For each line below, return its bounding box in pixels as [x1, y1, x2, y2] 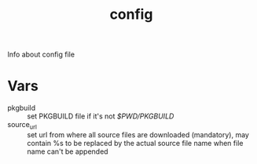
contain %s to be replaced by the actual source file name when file [27, 138, 244, 148]
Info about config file [7, 49, 75, 60]
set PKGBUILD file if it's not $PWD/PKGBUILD [27, 111, 174, 121]
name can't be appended [27, 147, 108, 156]
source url [7, 120, 37, 131]
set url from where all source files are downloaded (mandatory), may [27, 129, 249, 139]
